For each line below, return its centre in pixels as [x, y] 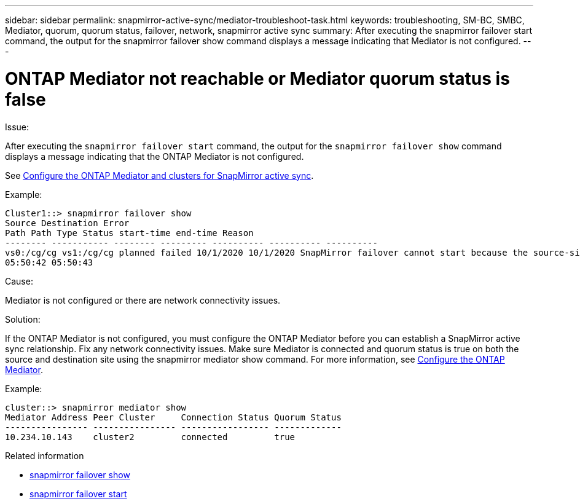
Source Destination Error [67, 223]
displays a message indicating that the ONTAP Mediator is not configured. [155, 156]
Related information [45, 455]
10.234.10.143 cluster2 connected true [150, 437]
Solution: [23, 319]
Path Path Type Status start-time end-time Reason [129, 233]
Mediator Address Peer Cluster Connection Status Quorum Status [173, 417]
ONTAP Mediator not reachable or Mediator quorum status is [257, 78]
